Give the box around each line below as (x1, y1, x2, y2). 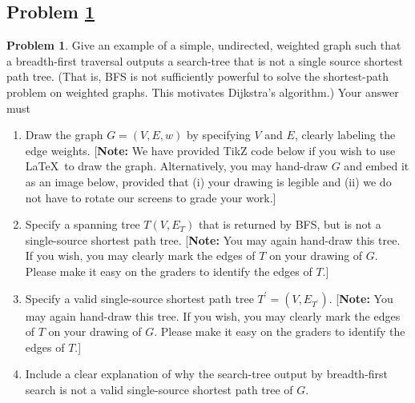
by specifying (187, 126, 251, 143)
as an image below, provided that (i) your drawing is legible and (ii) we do (25, 173, 392, 190)
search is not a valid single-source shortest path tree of (25, 381, 293, 397)
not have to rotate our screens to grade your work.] (25, 189, 276, 205)
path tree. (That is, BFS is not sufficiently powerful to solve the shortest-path (6, 68, 389, 85)
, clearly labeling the (294, 126, 396, 143)
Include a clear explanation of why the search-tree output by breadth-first (25, 365, 389, 382)
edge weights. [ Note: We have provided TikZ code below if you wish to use (25, 142, 396, 158)
